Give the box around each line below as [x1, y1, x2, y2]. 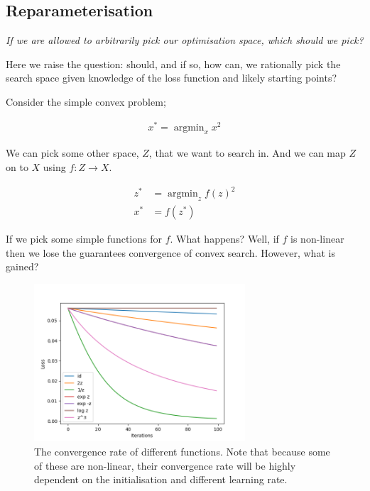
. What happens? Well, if [170, 231, 279, 246]
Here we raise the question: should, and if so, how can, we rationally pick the [6, 56, 341, 71]
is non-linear [290, 231, 344, 246]
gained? [6, 259, 39, 274]
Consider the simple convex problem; [6, 94, 166, 109]
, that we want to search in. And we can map [148, 145, 346, 160]
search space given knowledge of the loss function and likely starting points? [6, 70, 337, 85]
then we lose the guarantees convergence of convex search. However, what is [6, 245, 335, 260]
